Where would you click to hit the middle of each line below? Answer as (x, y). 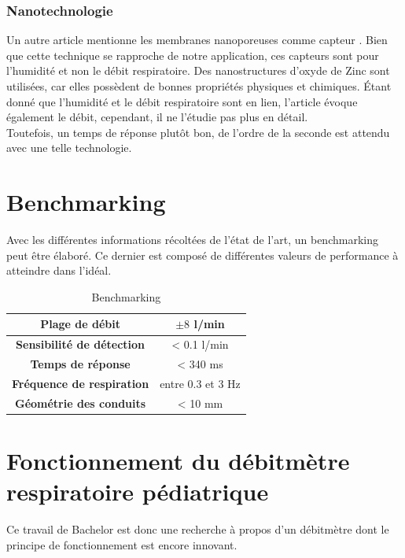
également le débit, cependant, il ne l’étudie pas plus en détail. (157, 117)
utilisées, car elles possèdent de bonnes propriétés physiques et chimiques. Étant (199, 86)
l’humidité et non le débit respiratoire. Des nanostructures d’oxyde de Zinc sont (198, 70)
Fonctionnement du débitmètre (178, 461)
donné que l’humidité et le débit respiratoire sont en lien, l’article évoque (182, 101)
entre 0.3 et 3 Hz (200, 383)
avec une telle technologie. (69, 148)
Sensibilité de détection (81, 344)
